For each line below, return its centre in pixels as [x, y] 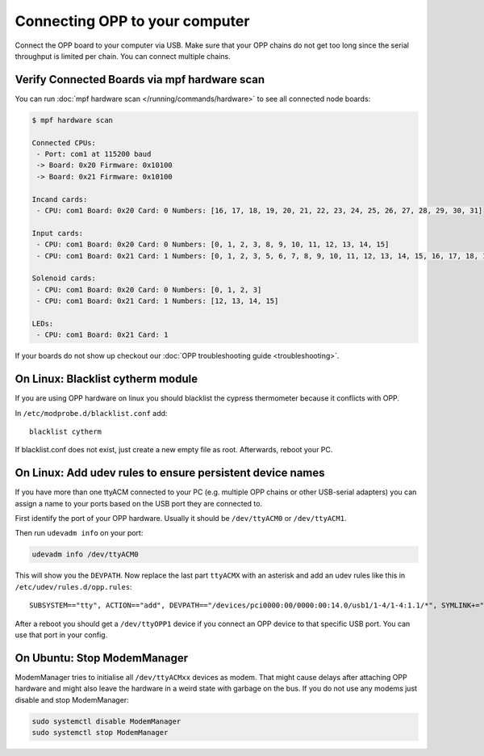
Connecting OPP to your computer [132, 21]
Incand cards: [60, 199]
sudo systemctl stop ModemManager [100, 732]
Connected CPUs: [64, 143]
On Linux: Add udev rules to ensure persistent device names [170, 473]
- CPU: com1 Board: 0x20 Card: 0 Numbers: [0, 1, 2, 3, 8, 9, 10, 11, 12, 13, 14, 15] [213, 245]
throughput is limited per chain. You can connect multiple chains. [123, 56]
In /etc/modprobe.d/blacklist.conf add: [91, 413]
